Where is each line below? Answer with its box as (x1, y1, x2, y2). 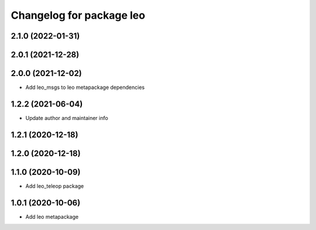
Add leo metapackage (25, 213, 79, 220)
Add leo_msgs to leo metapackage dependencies (25, 84, 145, 91)
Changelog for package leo (11, 9, 146, 22)
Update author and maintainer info (25, 115, 108, 121)
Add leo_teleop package (25, 182, 84, 190)
